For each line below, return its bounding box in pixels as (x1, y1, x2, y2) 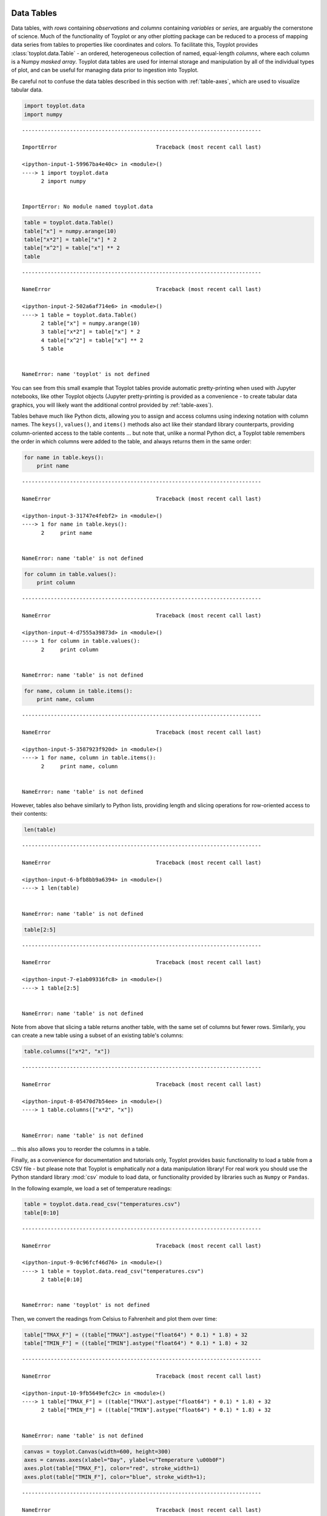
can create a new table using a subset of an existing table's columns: (11, 1031, 184, 1039)
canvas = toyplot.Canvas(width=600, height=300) (24, 1448, 171, 1455)
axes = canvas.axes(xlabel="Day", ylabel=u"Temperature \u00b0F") (24, 1457, 225, 1464)
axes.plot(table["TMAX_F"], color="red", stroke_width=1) (24, 1465, 200, 1472)
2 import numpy (41, 178, 86, 184)
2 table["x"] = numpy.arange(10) (41, 320, 140, 327)
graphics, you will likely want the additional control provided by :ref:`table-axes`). (11, 401, 213, 409)
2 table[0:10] (41, 1276, 83, 1283)
